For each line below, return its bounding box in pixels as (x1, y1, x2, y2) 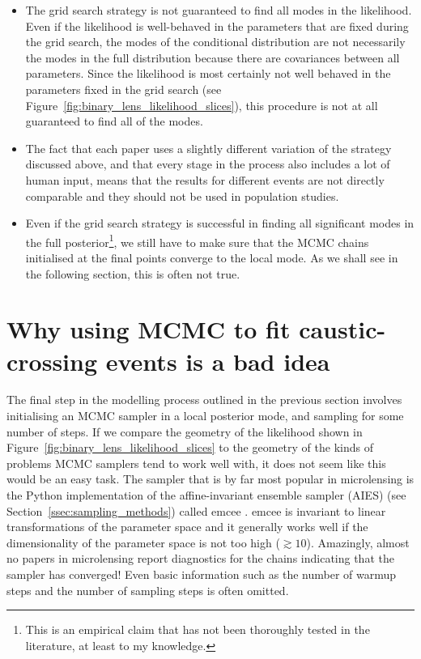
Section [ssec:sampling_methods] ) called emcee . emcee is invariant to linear (6, 502, 386, 519)
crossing (6, 344, 98, 377)
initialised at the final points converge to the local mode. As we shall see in (25, 249, 398, 266)
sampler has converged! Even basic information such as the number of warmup (6, 566, 397, 582)
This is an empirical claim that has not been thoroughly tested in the (25, 621, 370, 638)
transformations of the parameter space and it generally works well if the (6, 518, 368, 535)
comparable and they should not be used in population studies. (25, 187, 339, 204)
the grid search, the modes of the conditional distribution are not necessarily (25, 33, 406, 50)
